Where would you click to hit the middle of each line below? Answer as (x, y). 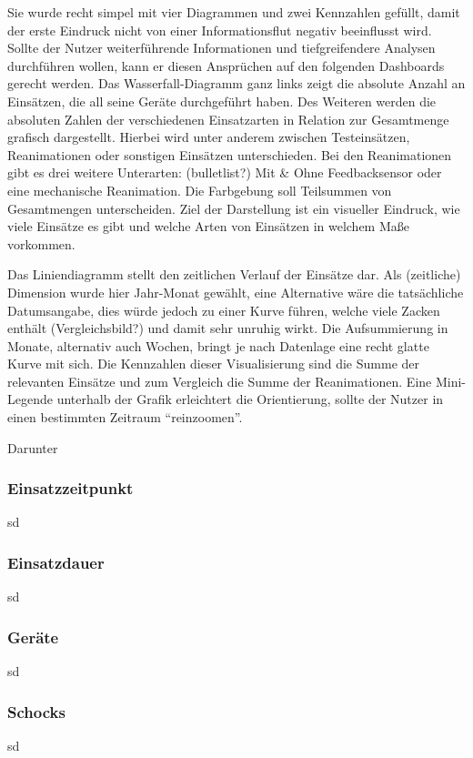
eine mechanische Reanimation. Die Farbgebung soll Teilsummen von (200, 190)
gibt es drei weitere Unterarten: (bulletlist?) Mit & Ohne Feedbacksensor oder (225, 172)
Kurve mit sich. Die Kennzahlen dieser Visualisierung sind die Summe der (214, 364)
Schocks (36, 711)
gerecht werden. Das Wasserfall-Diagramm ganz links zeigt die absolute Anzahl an (236, 83)
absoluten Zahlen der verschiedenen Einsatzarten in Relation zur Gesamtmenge (228, 119)
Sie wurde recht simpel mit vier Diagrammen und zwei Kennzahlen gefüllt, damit (234, 12)
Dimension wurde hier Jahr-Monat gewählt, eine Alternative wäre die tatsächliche (236, 292)
